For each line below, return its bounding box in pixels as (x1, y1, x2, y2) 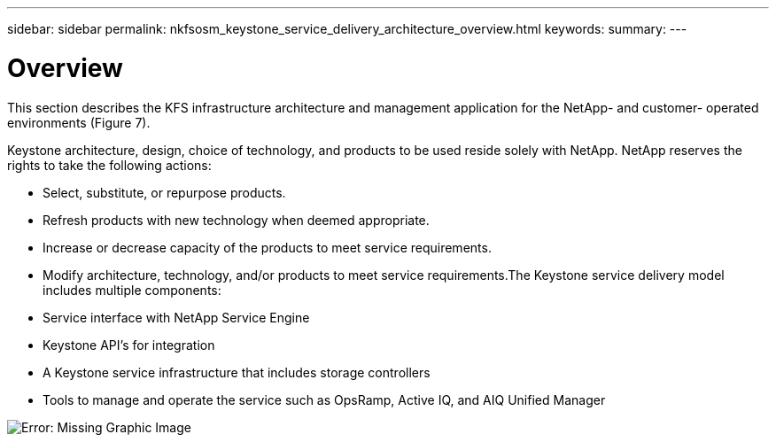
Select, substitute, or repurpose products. (43, 184, 286, 200)
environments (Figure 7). (7, 114, 151, 130)
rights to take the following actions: (7, 157, 212, 173)
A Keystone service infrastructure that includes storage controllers (43, 364, 431, 380)
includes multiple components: (43, 282, 221, 298)
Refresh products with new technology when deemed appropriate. (43, 212, 430, 228)
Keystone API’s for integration (43, 337, 215, 353)
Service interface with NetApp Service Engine (43, 309, 310, 325)
